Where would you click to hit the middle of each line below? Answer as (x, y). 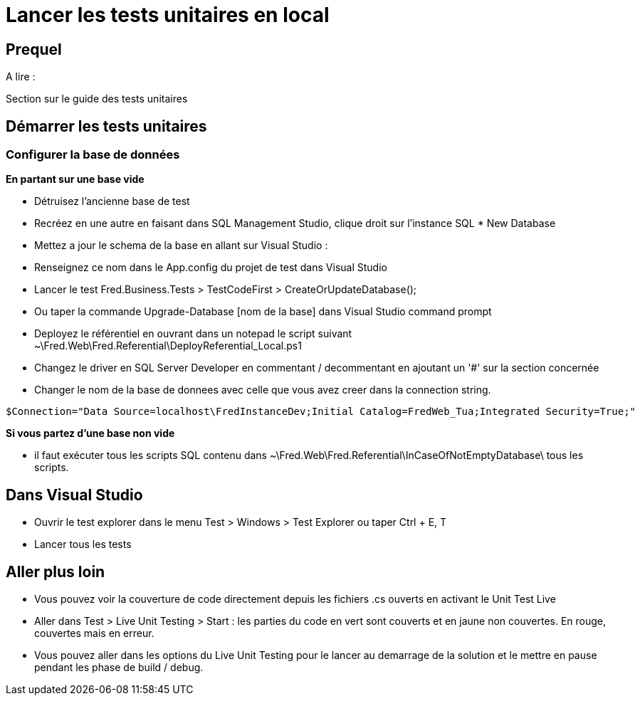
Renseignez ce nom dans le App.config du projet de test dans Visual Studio (211, 268)
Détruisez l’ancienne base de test (112, 201)
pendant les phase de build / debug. (119, 668)
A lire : (21, 77)
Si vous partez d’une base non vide (90, 433)
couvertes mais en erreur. (94, 633)
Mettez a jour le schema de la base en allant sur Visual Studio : (181, 246)
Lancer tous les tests (83, 544)
